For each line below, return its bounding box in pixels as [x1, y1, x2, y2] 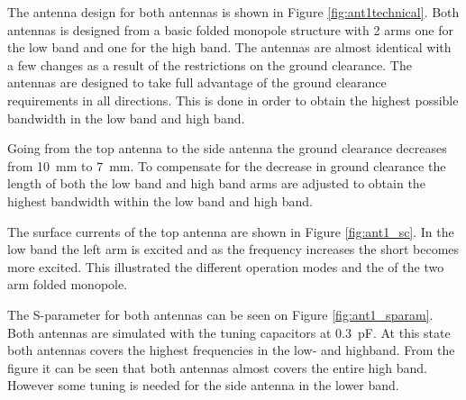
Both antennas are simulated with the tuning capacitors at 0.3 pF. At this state [7, 323, 451, 341]
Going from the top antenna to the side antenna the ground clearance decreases [7, 139, 447, 158]
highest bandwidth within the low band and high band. [7, 191, 313, 210]
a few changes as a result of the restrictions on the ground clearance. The [7, 55, 412, 74]
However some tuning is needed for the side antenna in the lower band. [7, 376, 399, 395]
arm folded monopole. [7, 275, 128, 294]
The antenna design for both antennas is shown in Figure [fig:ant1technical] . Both [7, 3, 460, 21]
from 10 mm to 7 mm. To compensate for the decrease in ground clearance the [7, 156, 446, 175]
